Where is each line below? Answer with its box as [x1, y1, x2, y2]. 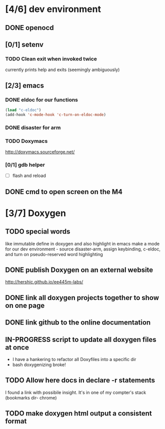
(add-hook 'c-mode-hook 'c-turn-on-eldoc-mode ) [5, 112, 106, 117]
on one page [5, 301, 45, 309]
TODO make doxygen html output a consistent [5, 409, 152, 418]
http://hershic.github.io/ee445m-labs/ [5, 279, 83, 285]
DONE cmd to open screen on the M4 [5, 187, 123, 196]
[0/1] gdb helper [5, 161, 45, 168]
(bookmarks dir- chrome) [5, 394, 57, 400]
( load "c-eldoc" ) [5, 107, 41, 112]
